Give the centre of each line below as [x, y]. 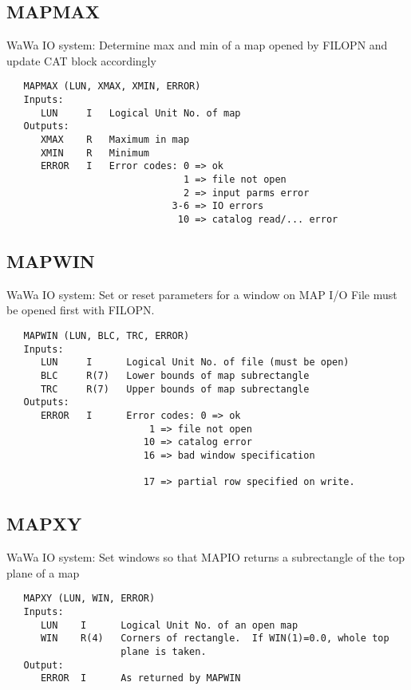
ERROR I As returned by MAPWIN [140, 678]
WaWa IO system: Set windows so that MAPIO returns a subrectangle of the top [205, 557]
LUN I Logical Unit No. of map [140, 113]
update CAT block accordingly [81, 60]
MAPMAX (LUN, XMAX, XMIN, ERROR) [112, 87]
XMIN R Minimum [95, 153]
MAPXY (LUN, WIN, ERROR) [89, 599]
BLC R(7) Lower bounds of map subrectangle [175, 375]
